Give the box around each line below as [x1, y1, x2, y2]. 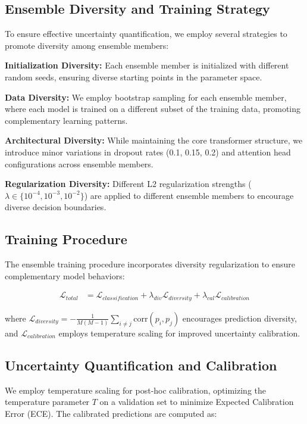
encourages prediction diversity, [182, 311, 297, 324]
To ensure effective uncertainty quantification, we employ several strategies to [5, 27, 287, 40]
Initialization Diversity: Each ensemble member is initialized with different [5, 59, 289, 71]
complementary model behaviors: [5, 269, 125, 282]
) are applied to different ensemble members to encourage [84, 189, 294, 201]
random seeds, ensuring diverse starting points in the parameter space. [5, 70, 262, 83]
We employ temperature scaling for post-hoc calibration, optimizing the [5, 384, 266, 396]
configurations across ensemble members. [5, 157, 153, 170]
